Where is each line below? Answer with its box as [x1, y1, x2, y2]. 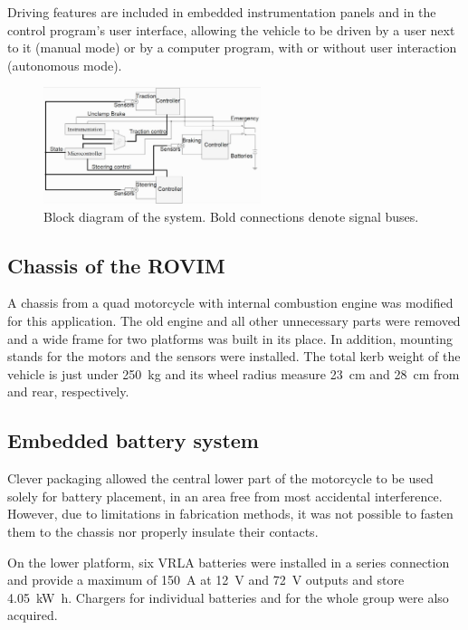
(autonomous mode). [7, 55, 122, 74]
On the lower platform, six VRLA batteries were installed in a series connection [7, 552, 450, 571]
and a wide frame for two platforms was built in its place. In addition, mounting [7, 329, 453, 348]
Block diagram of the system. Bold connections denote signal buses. [43, 206, 419, 225]
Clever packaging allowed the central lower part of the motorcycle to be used [7, 469, 434, 488]
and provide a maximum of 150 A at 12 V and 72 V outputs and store [7, 570, 405, 589]
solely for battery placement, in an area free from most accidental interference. [7, 486, 443, 505]
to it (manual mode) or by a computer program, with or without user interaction [7, 38, 457, 57]
